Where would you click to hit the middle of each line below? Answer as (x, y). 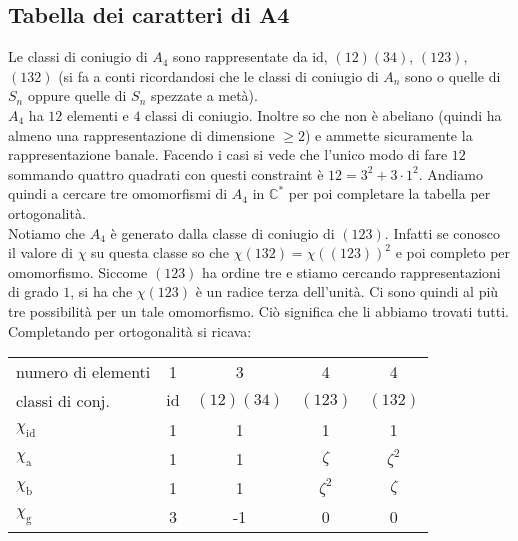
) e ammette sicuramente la (388, 134)
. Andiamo (450, 173)
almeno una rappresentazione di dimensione (141, 134)
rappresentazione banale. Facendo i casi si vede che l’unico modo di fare (228, 154)
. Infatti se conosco (442, 232)
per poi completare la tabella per (389, 193)
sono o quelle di (453, 75)
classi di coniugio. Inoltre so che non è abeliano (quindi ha (323, 114)
